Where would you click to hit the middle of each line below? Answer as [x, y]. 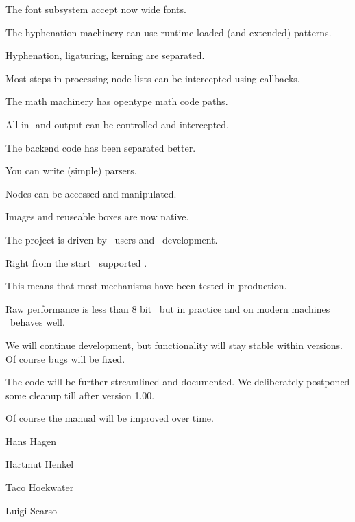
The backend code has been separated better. [101, 147]
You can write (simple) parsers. [71, 170]
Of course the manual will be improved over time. [110, 418]
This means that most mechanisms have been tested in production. [146, 286]
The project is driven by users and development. [112, 239]
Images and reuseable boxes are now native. [97, 216]
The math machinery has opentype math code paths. [117, 101]
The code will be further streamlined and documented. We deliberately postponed [178, 382]
